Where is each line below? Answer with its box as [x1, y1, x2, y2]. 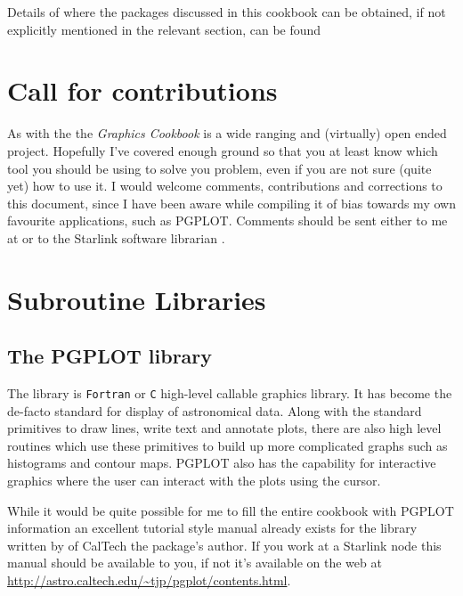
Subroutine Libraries [7, 281, 266, 317]
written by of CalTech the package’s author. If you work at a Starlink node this [7, 535, 442, 554]
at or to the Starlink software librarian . [7, 228, 225, 247]
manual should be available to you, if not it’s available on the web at [7, 553, 382, 572]
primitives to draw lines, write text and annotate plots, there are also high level [7, 419, 442, 437]
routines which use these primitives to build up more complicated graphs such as [7, 436, 448, 454]
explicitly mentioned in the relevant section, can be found [7, 20, 321, 38]
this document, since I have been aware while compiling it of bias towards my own [7, 193, 456, 212]
